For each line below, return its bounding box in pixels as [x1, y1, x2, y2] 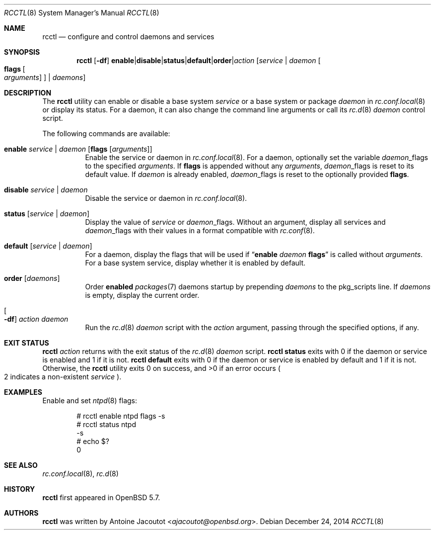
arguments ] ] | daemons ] [4, 73, 86, 82]
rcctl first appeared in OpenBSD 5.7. [42, 493, 160, 502]
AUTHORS [4, 509, 39, 517]
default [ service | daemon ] [4, 242, 92, 250]
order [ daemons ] [4, 274, 60, 282]
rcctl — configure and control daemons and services [42, 32, 215, 41]
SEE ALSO [4, 461, 38, 469]
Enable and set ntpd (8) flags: [42, 396, 138, 405]
